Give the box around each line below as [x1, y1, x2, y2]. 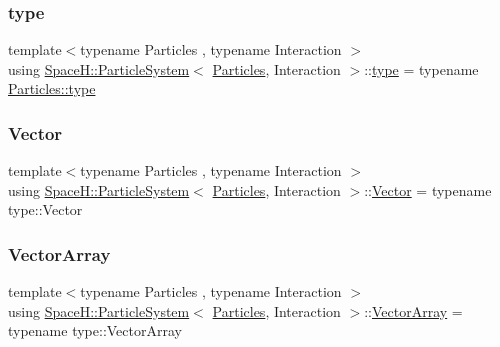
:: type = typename [364, 58, 479, 79]
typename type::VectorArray [8, 320, 182, 341]
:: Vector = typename [364, 179, 492, 200]
